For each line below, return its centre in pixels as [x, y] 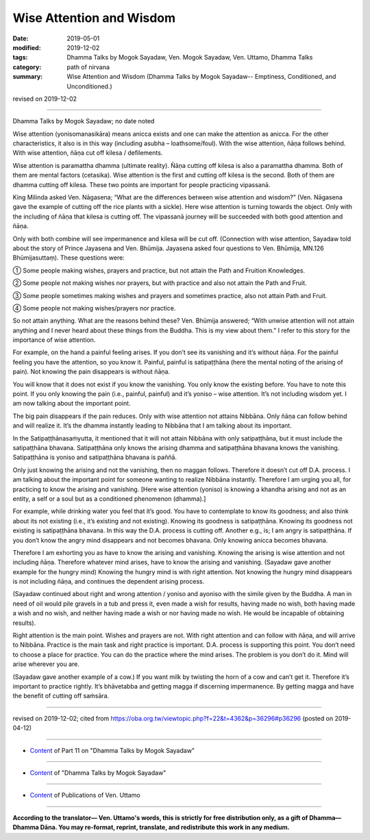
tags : [20, 58]
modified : [27, 47]
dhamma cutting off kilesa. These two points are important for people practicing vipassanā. [141, 184]
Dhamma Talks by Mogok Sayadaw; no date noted [84, 121]
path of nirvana [88, 67]
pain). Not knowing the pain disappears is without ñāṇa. [91, 372]
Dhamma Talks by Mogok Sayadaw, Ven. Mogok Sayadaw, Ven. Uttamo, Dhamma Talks [190, 58]
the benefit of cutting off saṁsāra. [61, 696]
